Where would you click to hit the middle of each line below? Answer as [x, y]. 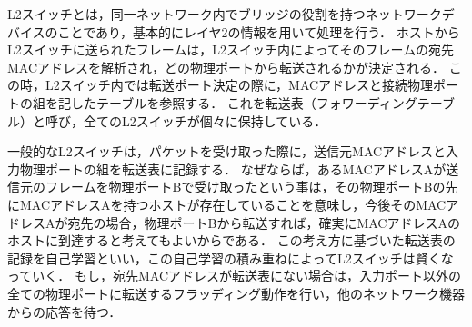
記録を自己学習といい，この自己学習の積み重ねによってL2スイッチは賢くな [231, 258]
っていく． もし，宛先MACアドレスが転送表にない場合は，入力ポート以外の [235, 276]
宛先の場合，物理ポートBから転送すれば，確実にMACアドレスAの [264, 222]
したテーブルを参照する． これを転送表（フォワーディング [244, 102]
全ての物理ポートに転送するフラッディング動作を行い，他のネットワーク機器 [236, 293]
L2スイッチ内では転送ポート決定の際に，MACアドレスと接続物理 [239, 85]
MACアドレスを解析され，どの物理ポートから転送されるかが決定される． [226, 67]
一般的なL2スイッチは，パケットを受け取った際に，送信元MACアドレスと [227, 151]
